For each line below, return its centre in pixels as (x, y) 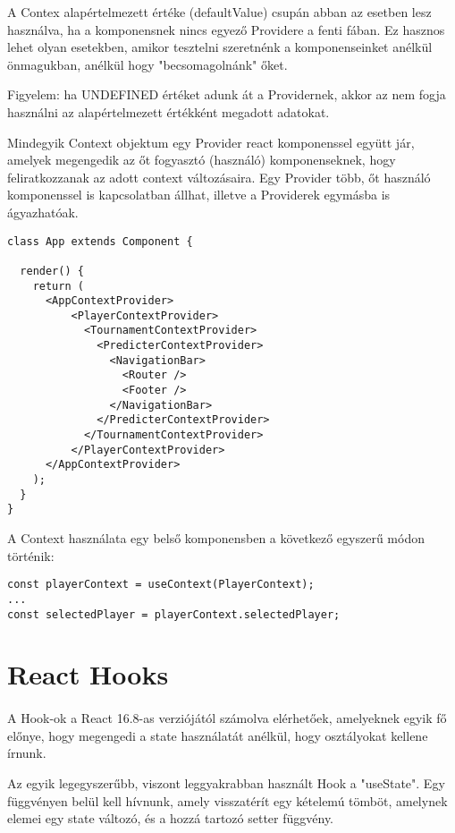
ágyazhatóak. (43, 212)
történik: (31, 555)
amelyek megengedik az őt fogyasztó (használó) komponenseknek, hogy (202, 160)
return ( (58, 286)
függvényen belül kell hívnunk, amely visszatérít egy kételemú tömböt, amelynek (227, 800)
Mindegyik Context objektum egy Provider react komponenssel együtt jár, (211, 142)
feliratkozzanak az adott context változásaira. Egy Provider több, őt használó (219, 177)
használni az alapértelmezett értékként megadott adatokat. (169, 111)
